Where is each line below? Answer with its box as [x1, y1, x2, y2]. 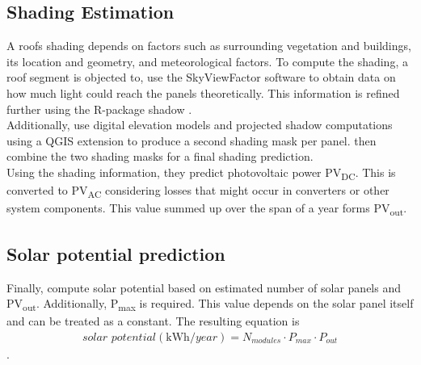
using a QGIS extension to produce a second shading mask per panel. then [6, 132, 377, 149]
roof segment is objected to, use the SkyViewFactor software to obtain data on [6, 69, 396, 86]
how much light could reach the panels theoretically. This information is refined [6, 84, 400, 101]
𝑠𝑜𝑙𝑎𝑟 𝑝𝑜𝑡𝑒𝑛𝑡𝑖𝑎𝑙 [82, 331, 157, 343]
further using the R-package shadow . [6, 100, 192, 117]
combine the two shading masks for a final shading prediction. [6, 148, 314, 165]
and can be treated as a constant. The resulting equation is [6, 313, 300, 329]
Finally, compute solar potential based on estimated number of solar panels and [6, 279, 402, 296]
